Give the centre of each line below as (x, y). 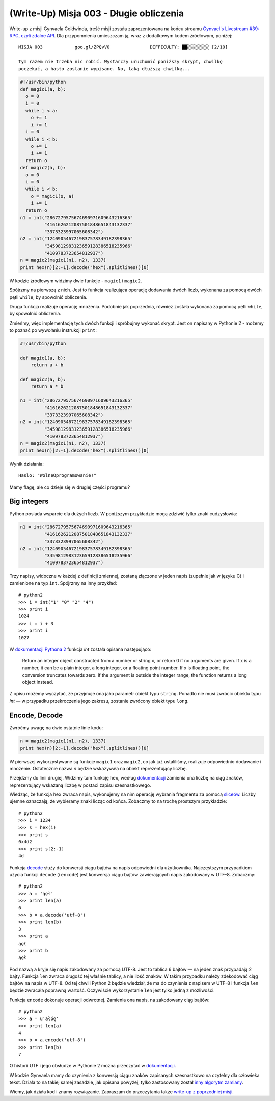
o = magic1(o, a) (52, 196)
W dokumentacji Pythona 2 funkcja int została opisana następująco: (80, 649)
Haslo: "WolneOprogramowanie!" (58, 476)
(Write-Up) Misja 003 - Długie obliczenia (97, 13)
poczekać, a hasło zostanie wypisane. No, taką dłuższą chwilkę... (104, 69)
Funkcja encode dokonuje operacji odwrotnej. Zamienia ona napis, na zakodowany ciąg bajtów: (109, 1000)
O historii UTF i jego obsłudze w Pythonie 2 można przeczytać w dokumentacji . (93, 1066)
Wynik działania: (27, 464)
